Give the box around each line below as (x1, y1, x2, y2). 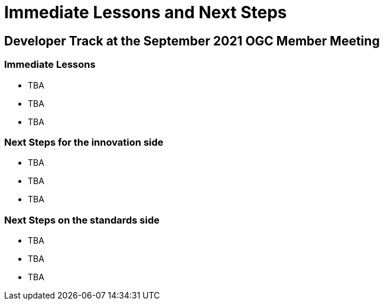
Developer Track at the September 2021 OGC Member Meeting (4, 33, 380, 48)
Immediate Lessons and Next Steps (4, 2, 287, 22)
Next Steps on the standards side (4, 214, 160, 226)
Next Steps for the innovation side (4, 136, 164, 148)
